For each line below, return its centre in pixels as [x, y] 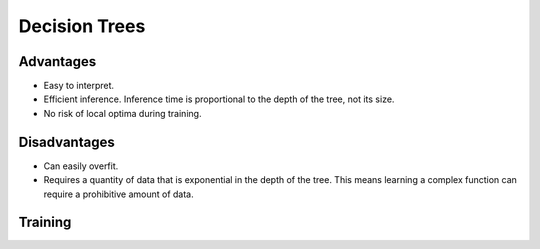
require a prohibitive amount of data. [118, 194]
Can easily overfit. [81, 166]
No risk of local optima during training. [122, 113]
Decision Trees [82, 26]
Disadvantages [66, 141]
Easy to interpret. [79, 86]
